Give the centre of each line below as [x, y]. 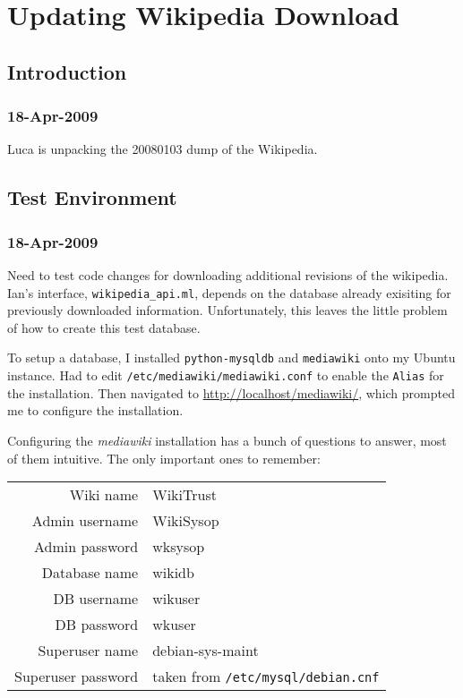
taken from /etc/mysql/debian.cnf [266, 677]
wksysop [179, 547]
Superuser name [88, 651]
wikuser [176, 599]
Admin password [86, 547]
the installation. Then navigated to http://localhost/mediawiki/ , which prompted [231, 392]
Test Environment [92, 197]
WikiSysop [186, 521]
